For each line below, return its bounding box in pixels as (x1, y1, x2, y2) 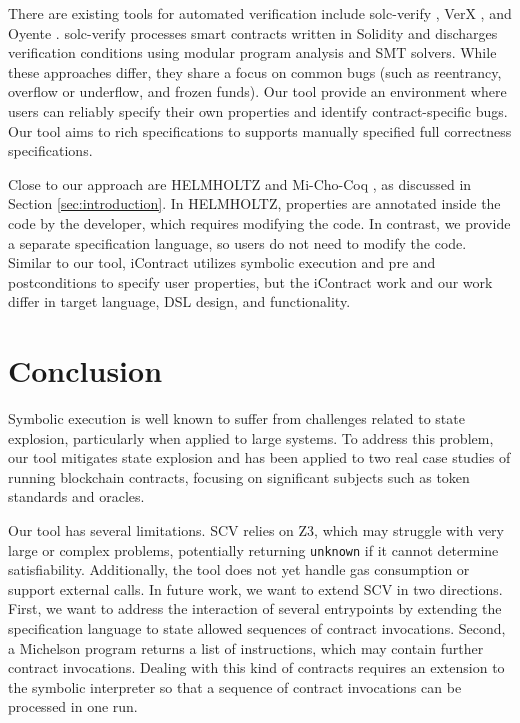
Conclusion (8, 350, 163, 391)
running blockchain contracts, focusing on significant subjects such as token (8, 466, 470, 487)
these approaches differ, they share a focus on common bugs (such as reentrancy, (8, 61, 502, 82)
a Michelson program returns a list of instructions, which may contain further (8, 637, 484, 658)
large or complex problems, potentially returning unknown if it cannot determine (8, 539, 499, 560)
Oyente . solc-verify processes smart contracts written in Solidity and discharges (8, 22, 498, 43)
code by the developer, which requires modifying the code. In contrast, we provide (8, 212, 511, 233)
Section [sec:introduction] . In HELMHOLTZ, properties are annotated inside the (8, 193, 501, 214)
